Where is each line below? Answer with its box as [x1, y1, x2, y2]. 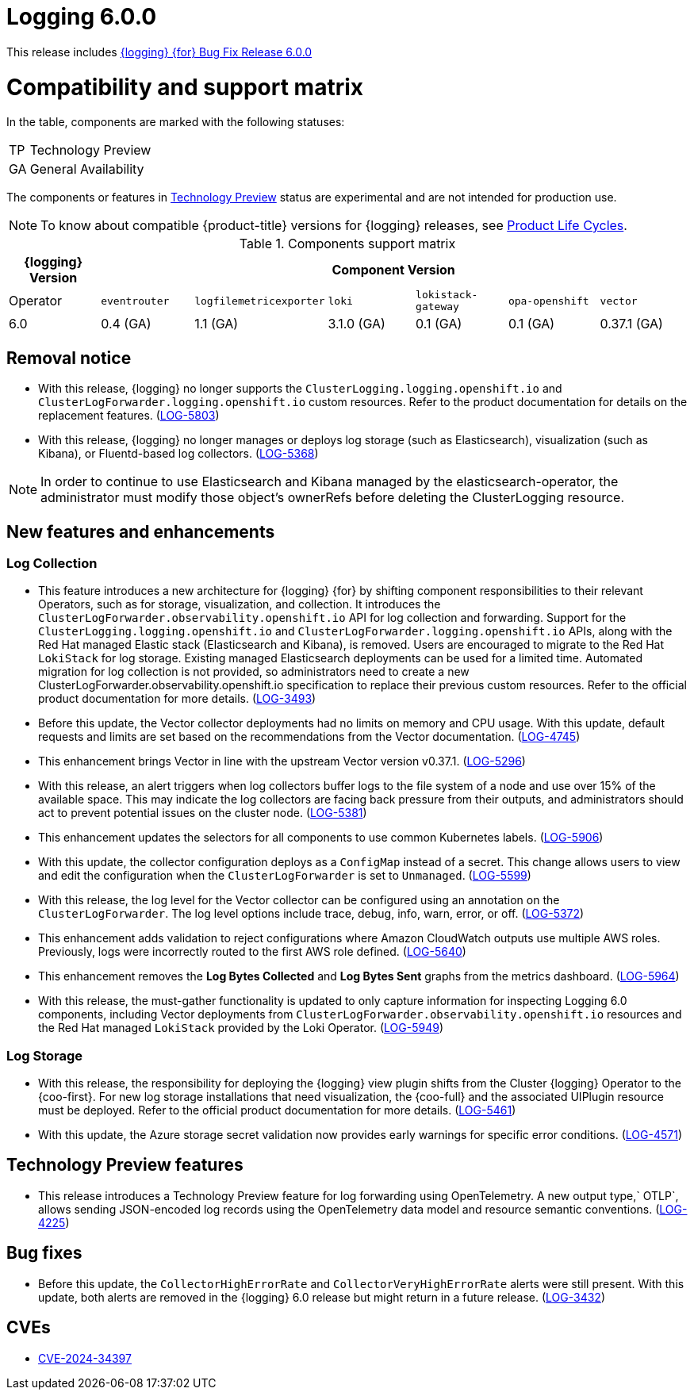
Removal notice [6, 347, 132, 368]
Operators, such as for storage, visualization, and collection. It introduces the [38, 597, 441, 612]
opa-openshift [508, 294, 589, 307]
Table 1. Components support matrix [239, 236, 456, 252]
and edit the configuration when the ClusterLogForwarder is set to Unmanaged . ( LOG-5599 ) [38, 869, 531, 883]
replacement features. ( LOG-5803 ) [38, 408, 220, 423]
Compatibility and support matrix [6, 73, 364, 101]
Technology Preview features [6, 1155, 243, 1175]
